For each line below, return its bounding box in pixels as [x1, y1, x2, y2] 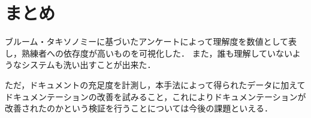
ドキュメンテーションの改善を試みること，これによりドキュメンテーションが [5, 90, 306, 103]
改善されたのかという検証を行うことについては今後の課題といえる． [5, 102, 273, 114]
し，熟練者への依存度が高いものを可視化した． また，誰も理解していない [5, 46, 292, 59]
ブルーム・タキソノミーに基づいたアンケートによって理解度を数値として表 [5, 35, 297, 48]
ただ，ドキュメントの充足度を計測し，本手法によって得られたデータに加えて [5, 78, 306, 91]
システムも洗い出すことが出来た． [21, 58, 156, 71]
